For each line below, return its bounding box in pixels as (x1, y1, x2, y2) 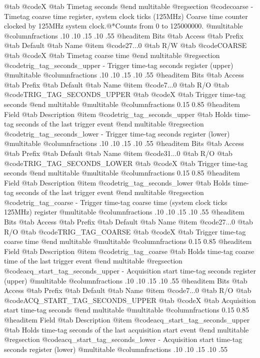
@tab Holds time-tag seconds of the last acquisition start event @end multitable (4, 324, 249, 334)
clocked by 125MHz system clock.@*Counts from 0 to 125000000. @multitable (4, 20, 243, 31)
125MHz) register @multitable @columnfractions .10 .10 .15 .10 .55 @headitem (4, 206, 244, 217)
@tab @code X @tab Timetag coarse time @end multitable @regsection (4, 49, 220, 60)
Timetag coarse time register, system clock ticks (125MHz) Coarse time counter (4, 10, 248, 21)
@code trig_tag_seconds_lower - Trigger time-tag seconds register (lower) (4, 128, 230, 138)
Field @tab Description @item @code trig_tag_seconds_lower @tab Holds (4, 177, 231, 187)
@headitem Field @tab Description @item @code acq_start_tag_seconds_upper (4, 314, 250, 324)
